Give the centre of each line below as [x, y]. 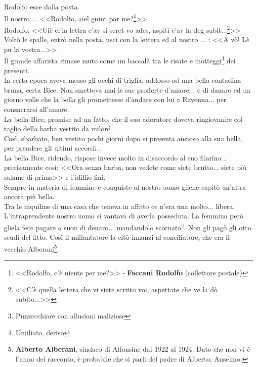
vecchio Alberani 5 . [32, 248]
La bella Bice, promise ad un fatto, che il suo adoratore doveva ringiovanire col [123, 119]
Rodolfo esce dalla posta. [42, 6]
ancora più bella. [29, 196]
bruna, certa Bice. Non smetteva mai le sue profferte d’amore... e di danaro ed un [128, 89]
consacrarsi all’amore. [37, 109]
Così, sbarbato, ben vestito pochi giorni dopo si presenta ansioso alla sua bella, [124, 138]
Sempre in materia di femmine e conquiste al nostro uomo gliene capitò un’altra [125, 186]
